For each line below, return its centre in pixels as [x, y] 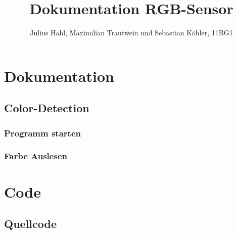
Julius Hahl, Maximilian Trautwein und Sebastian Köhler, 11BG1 [131, 33]
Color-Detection [47, 108]
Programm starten [42, 133]
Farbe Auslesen [36, 156]
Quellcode [30, 224]
